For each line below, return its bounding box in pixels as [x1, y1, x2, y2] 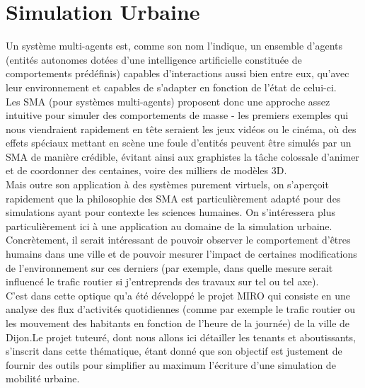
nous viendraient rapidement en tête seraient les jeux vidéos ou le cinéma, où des [6, 121, 357, 136]
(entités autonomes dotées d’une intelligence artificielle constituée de [6, 52, 302, 67]
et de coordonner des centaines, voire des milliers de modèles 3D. [6, 163, 287, 178]
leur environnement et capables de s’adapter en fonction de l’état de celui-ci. [6, 79, 337, 94]
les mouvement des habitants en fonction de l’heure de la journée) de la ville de [6, 316, 350, 330]
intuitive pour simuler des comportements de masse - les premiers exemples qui [6, 108, 349, 122]
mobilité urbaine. [6, 371, 80, 386]
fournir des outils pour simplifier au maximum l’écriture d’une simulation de [6, 357, 336, 372]
